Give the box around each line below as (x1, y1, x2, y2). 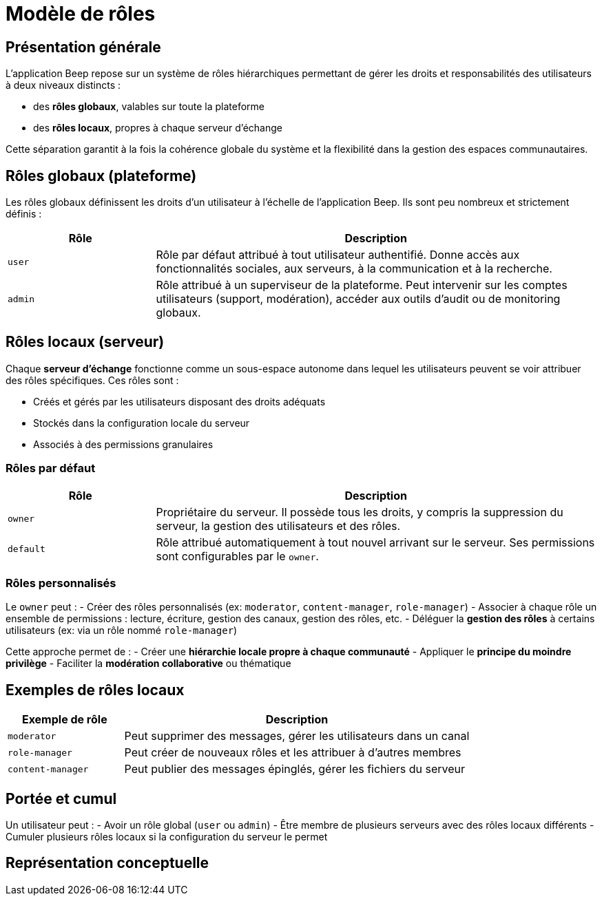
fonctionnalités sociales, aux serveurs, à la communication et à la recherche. (156, 262, 552, 276)
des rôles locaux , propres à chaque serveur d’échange (33, 122, 282, 134)
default (8, 544, 45, 555)
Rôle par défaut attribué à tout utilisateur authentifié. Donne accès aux (156, 248, 520, 262)
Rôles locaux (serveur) (6, 333, 165, 351)
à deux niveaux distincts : (6, 79, 121, 92)
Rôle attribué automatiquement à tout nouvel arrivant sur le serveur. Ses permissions (156, 535, 595, 549)
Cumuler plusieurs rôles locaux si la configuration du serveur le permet (6, 831, 328, 843)
